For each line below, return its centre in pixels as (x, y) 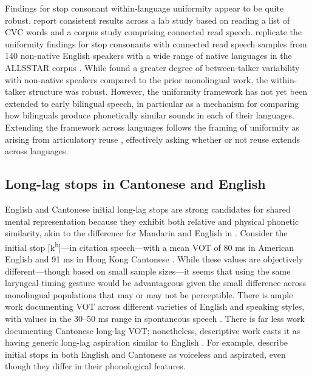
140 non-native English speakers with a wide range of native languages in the (148, 56)
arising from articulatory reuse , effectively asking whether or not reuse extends (153, 139)
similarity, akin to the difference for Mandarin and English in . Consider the (146, 233)
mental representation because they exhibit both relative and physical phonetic (152, 221)
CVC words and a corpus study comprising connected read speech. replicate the (153, 32)
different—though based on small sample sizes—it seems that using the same (148, 271)
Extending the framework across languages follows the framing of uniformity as (152, 127)
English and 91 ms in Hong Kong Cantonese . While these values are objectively (154, 258)
